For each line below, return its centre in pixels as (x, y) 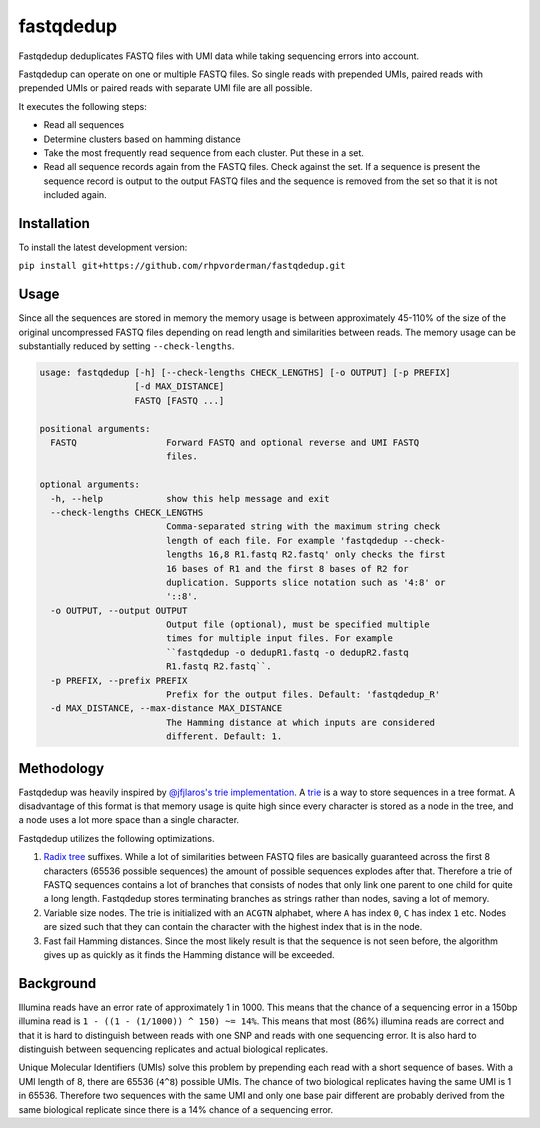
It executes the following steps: (82, 106)
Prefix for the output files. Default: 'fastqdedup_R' (303, 694)
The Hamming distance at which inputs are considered (300, 722)
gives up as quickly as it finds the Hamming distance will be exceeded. (189, 954)
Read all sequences (84, 125)
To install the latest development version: (103, 247)
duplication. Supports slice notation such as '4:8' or (305, 582)
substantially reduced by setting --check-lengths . (126, 346)
